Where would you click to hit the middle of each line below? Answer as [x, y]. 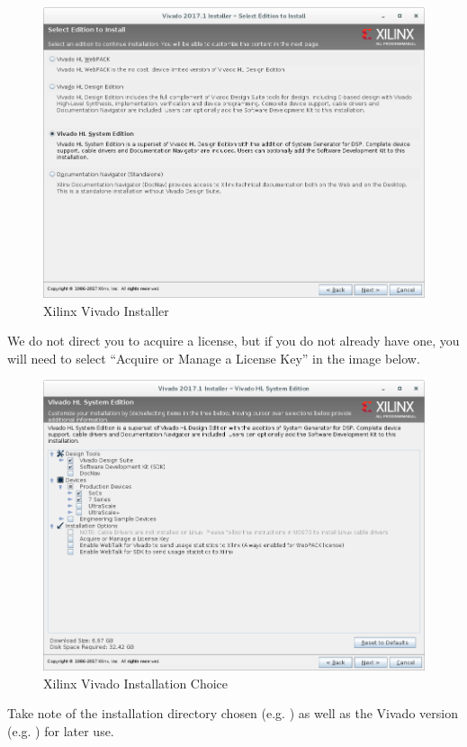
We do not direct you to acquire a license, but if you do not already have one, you [233, 341]
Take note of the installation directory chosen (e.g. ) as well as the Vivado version [233, 713]
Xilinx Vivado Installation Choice [136, 683]
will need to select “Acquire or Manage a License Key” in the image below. [214, 358]
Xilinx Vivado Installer [106, 310]
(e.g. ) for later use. [61, 730]
